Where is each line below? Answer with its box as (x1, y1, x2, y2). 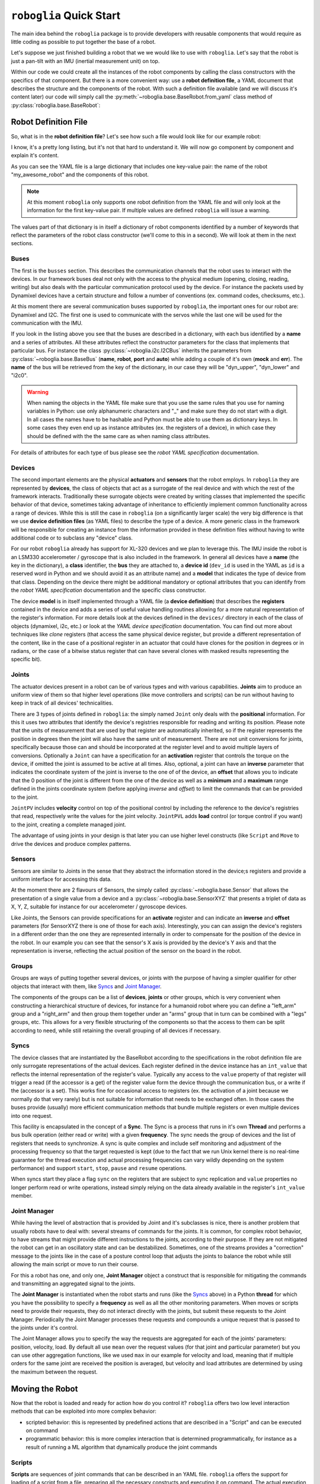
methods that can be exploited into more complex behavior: (11, 1407, 156, 1415)
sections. (11, 240, 34, 247)
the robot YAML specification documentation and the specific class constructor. (11, 586, 206, 594)
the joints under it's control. (11, 1324, 78, 1331)
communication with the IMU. (11, 319, 83, 326)
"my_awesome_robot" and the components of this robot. (11, 171, 149, 178)
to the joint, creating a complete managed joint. (11, 821, 127, 828)
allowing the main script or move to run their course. (11, 1261, 139, 1268)
